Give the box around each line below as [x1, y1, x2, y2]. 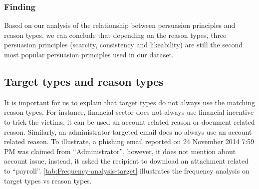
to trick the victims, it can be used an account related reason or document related [4, 116, 255, 127]
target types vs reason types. [4, 175, 92, 186]
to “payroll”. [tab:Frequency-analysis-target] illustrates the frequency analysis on [4, 165, 250, 176]
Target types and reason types [4, 73, 164, 89]
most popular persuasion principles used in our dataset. [4, 49, 174, 59]
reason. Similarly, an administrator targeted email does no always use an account [4, 126, 252, 137]
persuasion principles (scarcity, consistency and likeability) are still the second [4, 39, 243, 50]
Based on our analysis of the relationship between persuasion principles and [4, 20, 236, 30]
